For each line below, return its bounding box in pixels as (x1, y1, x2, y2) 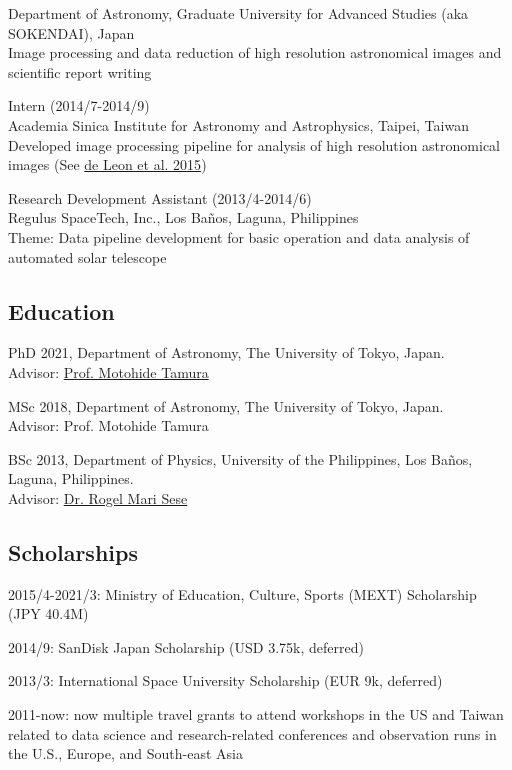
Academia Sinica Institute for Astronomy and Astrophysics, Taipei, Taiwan (8, 114, 469, 135)
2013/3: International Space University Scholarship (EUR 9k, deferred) (8, 670, 443, 691)
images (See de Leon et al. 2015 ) (8, 154, 207, 175)
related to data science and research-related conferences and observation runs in (8, 723, 497, 744)
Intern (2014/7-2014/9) (8, 95, 150, 116)
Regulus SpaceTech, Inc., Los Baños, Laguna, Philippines (8, 207, 359, 228)
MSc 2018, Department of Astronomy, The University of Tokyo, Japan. (8, 395, 444, 416)
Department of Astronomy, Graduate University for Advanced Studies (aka (8, 3, 469, 23)
